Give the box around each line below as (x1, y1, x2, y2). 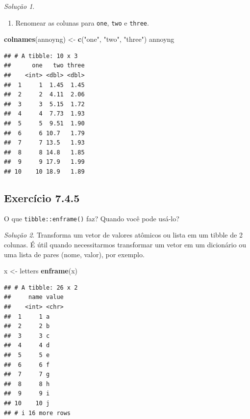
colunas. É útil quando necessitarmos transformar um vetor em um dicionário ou (4, 239, 246, 250)
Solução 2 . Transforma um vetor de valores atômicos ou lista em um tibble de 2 (4, 230, 243, 240)
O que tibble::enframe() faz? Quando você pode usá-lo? (4, 213, 179, 223)
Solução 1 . (4, 1, 35, 11)
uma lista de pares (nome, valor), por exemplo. (4, 249, 145, 259)
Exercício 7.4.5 (4, 190, 80, 205)
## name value (4, 294, 64, 301)
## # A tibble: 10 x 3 (4, 52, 78, 60)
